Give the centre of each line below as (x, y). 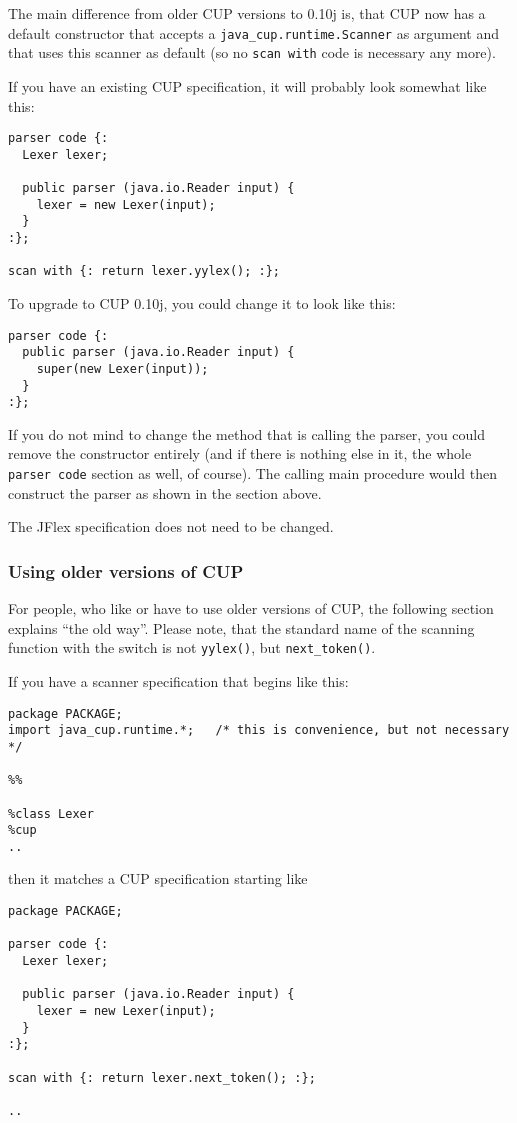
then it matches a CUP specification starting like (158, 878)
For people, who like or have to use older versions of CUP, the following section (251, 608)
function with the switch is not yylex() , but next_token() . (192, 647)
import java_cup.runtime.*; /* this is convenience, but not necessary (259, 730)
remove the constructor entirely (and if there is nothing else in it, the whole (240, 453)
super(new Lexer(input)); (122, 368)
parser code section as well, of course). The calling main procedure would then (252, 473)
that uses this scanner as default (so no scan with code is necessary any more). (252, 52)
